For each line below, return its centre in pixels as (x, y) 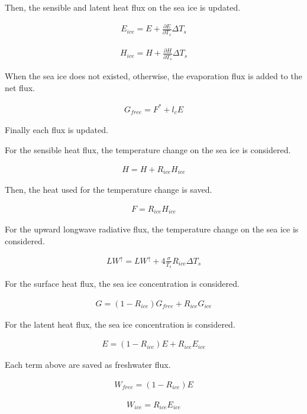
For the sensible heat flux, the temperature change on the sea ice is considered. (148, 149)
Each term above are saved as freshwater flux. (88, 365)
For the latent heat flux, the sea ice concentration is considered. (120, 324)
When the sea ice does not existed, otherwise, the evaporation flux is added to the (153, 76)
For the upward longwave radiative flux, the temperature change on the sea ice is (152, 229)
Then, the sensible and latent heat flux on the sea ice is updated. (123, 7)
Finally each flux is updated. (56, 130)
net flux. (20, 87)
